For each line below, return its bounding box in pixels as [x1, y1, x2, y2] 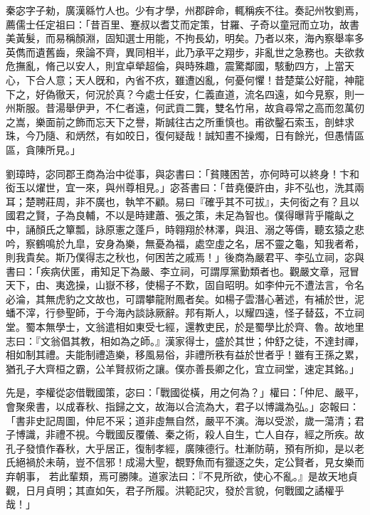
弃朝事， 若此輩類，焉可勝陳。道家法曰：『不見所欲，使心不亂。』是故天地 [6, 469, 348, 483]
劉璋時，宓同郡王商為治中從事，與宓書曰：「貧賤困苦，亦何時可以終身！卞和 [6, 166, 359, 181]
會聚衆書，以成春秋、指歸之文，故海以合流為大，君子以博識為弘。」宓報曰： [6, 399, 359, 414]
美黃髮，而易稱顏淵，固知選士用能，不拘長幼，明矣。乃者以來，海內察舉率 [6, 31, 354, 46]
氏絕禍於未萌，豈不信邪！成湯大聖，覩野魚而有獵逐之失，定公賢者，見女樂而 [6, 455, 364, 469]
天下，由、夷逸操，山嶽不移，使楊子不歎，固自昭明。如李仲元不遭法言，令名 [6, 277, 364, 292]
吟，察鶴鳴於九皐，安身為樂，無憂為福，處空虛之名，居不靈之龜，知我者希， [6, 235, 364, 250]
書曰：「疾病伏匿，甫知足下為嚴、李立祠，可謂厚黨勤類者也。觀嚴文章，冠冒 [6, 263, 359, 278]
